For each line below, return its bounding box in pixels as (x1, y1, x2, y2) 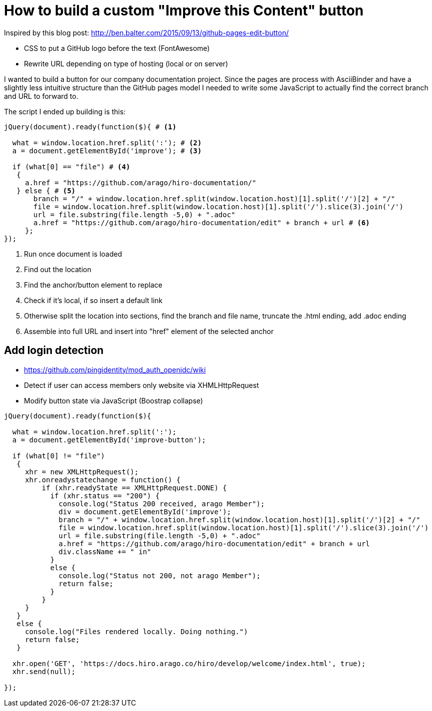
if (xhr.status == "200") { (50, 491, 160, 500)
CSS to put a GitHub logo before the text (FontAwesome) (24, 43, 210, 52)
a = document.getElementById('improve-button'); (12, 435, 206, 444)
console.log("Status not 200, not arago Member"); (58, 571, 261, 580)
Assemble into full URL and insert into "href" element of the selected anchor (24, 327, 274, 336)
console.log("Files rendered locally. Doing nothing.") (25, 627, 248, 636)
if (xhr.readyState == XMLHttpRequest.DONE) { (41, 483, 227, 492)
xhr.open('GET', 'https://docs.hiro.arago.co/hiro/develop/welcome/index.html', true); (12, 659, 366, 668)
